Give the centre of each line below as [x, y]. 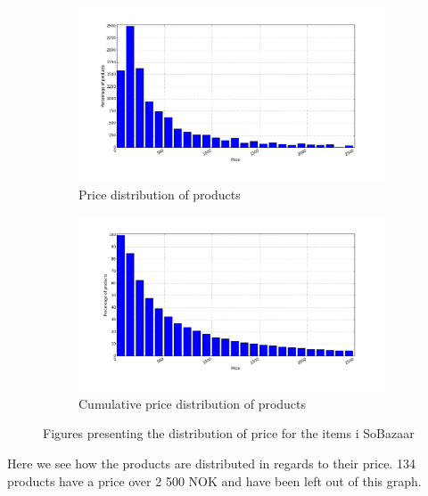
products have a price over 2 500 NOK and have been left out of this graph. [214, 480]
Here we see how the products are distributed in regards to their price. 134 [211, 463]
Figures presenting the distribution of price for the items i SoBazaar [229, 433]
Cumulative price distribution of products [193, 403]
